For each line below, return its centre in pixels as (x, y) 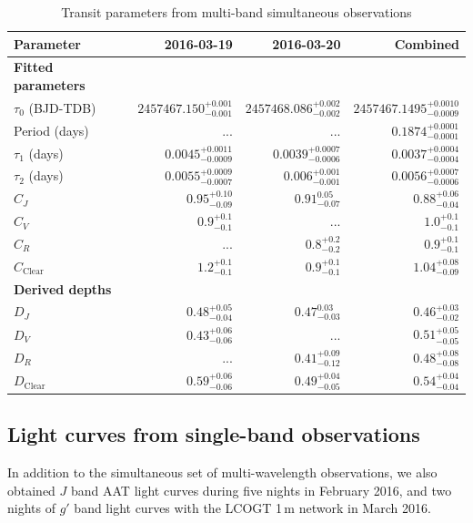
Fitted (34, 67)
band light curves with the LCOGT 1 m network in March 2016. (252, 508)
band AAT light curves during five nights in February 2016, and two (262, 490)
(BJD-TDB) (62, 107)
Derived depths (63, 288)
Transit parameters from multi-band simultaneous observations (236, 12)
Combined (427, 43)
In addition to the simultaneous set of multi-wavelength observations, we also (222, 472)
